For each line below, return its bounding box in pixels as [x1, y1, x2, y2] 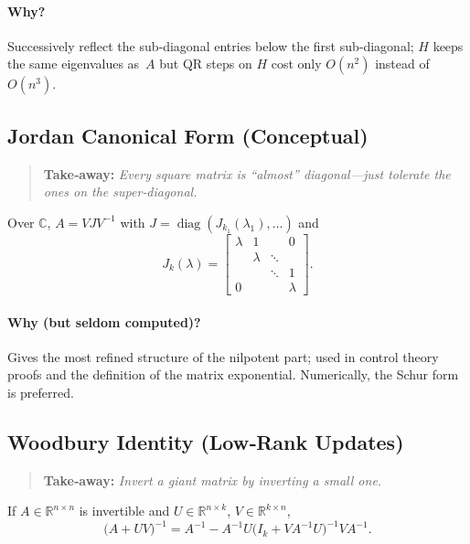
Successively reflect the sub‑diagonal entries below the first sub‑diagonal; [7, 36, 414, 55]
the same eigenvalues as [7, 54, 140, 73]
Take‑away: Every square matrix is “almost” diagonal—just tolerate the [43, 164, 451, 183]
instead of [375, 54, 430, 73]
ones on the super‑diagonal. [43, 182, 198, 201]
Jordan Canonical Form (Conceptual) [7, 121, 369, 149]
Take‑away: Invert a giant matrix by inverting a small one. [43, 470, 382, 489]
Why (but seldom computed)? [7, 312, 201, 331]
